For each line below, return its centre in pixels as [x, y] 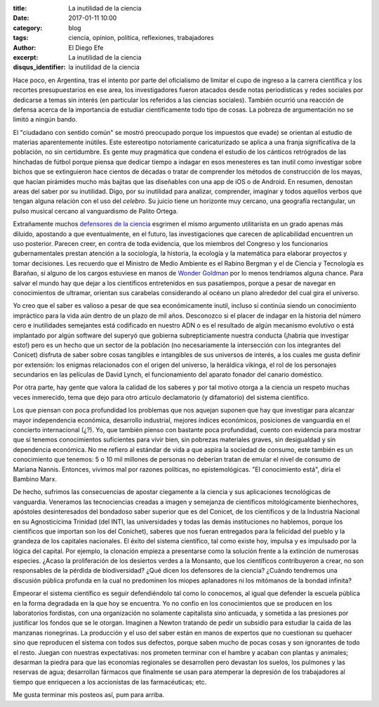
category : [28, 27]
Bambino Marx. [35, 479]
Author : [25, 47]
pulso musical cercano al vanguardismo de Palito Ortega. [95, 211]
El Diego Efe [86, 47]
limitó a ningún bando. [45, 119]
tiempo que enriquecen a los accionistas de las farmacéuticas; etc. [110, 682]
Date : [21, 18]
